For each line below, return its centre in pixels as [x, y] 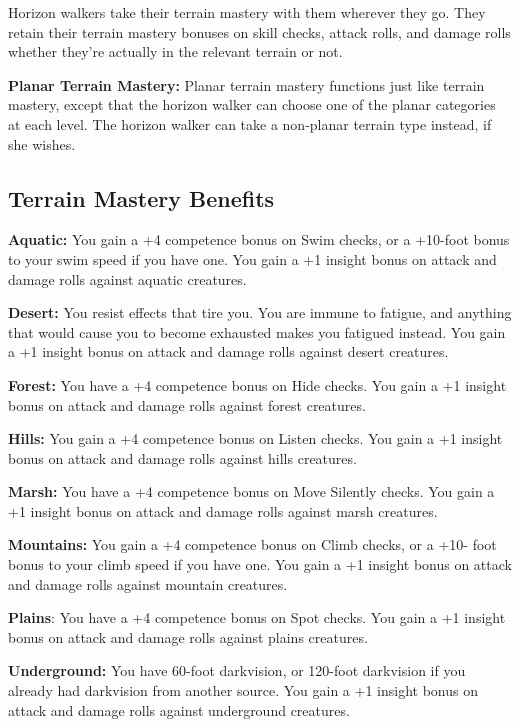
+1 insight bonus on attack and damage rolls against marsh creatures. [223, 510]
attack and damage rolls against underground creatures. [179, 709]
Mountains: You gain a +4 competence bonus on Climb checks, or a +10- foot [252, 544]
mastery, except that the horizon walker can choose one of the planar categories [252, 104]
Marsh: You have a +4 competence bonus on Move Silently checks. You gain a [251, 491]
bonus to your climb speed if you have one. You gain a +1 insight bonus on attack [260, 564]
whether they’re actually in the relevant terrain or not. [175, 51]
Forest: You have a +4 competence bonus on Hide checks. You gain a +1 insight [257, 384]
